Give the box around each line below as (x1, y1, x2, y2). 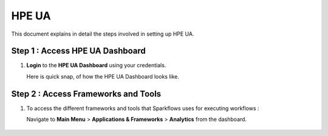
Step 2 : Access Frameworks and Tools (11, 88, 162, 99)
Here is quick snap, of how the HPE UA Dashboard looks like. (26, 73, 179, 80)
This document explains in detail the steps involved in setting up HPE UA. (11, 30, 194, 37)
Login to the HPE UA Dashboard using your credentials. (26, 62, 166, 69)
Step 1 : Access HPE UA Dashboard (11, 46, 146, 56)
